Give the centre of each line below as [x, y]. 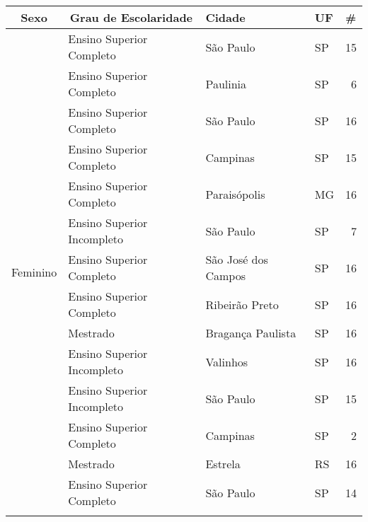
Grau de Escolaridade [131, 17]
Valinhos [227, 361]
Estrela [223, 464]
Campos [225, 275]
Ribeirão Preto [242, 304]
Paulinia [226, 83]
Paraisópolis [235, 194]
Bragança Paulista [251, 333]
